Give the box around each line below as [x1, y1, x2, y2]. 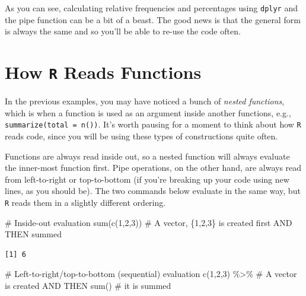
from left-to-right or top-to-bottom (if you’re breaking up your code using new [5, 173, 289, 185]
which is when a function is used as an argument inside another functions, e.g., [5, 106, 291, 119]
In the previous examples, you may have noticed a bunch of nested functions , [5, 95, 285, 107]
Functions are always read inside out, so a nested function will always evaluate [5, 149, 290, 162]
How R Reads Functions [5, 60, 202, 84]
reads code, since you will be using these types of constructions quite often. [5, 129, 278, 142]
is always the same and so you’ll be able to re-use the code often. [5, 25, 241, 37]
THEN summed [5, 228, 62, 240]
